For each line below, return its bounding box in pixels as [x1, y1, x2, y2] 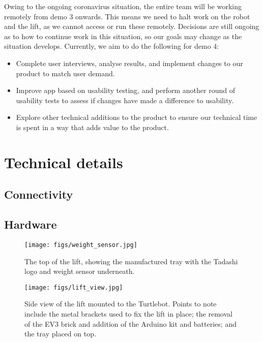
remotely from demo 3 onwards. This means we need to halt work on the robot [4, 11, 250, 21]
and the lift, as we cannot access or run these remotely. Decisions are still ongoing [4, 21, 259, 32]
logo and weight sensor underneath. [24, 266, 135, 276]
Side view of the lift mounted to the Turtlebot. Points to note [24, 298, 217, 309]
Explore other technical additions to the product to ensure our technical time [16, 112, 257, 122]
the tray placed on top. [24, 328, 96, 339]
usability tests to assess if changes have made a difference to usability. [16, 95, 234, 105]
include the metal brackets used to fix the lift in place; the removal [24, 308, 232, 319]
